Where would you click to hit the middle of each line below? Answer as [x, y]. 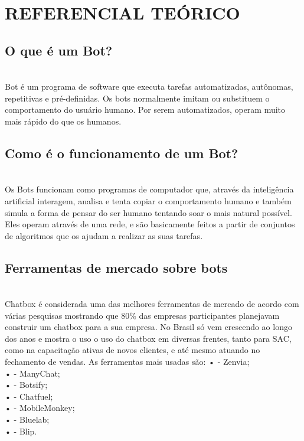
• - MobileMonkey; [40, 408]
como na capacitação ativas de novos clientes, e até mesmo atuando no [133, 350]
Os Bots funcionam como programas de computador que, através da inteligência [149, 189]
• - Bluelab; [27, 419]
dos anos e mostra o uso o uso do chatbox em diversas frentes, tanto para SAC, [148, 338]
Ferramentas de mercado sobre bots [116, 267]
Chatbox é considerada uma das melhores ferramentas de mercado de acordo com [152, 304]
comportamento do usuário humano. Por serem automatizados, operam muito [145, 110]
